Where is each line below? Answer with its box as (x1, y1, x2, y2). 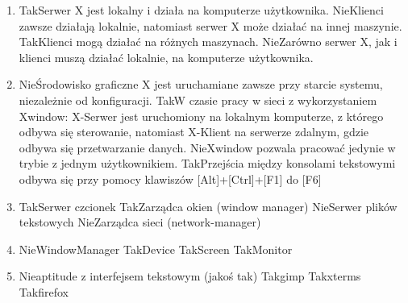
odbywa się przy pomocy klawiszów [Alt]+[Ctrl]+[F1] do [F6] (19, 170, 322, 187)
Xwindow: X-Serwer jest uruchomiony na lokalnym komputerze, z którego (19, 107, 384, 124)
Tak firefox (19, 283, 69, 300)
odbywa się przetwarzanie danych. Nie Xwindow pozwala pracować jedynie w (19, 139, 396, 156)
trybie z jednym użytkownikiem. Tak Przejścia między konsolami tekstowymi (19, 155, 396, 172)
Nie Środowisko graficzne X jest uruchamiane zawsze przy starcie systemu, (19, 76, 383, 93)
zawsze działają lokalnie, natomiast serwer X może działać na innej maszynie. (19, 17, 402, 34)
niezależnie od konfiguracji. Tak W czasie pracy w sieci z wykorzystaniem (19, 91, 377, 108)
